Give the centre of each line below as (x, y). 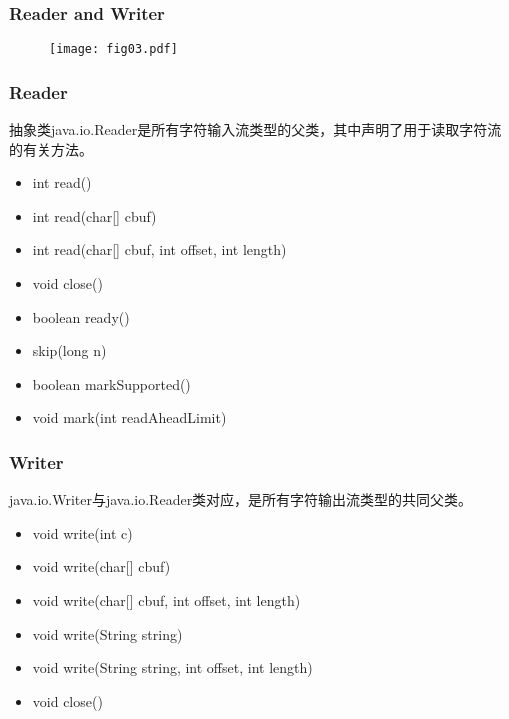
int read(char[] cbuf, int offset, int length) (159, 249)
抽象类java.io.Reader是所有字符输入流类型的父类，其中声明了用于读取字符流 (255, 129)
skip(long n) (69, 350)
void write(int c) (82, 532)
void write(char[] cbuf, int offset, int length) (166, 600)
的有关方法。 (51, 148)
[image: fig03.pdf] (113, 49)
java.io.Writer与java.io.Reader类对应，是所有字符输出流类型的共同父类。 (241, 499)
